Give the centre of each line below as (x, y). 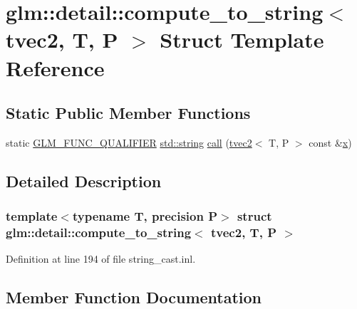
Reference (55, 67)
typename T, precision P (145, 216)
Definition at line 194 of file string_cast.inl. (101, 259)
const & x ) (330, 142)
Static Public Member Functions (128, 113)
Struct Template (242, 40)
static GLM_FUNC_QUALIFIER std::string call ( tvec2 (129, 142)
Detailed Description (84, 180)
